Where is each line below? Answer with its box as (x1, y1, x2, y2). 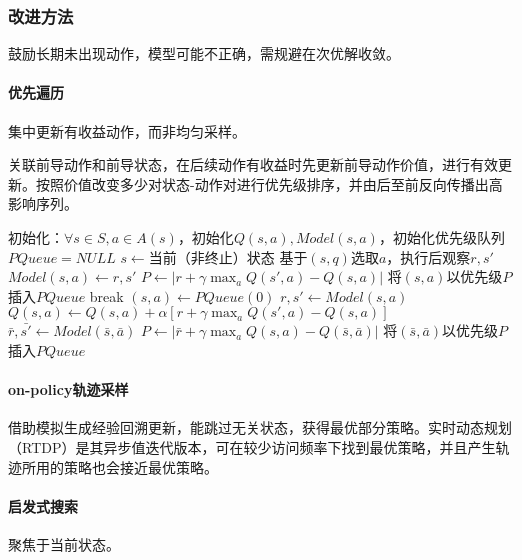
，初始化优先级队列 (378, 226, 505, 247)
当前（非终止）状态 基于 (148, 246, 308, 267)
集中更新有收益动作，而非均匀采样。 (8, 120, 246, 141)
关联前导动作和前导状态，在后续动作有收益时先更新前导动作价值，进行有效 (8, 154, 498, 175)
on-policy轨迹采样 (8, 379, 129, 400)
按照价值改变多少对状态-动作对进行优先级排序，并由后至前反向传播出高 (35, 173, 503, 194)
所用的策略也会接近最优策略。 (21, 456, 218, 477)
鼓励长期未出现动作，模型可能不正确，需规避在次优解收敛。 (8, 43, 400, 64)
